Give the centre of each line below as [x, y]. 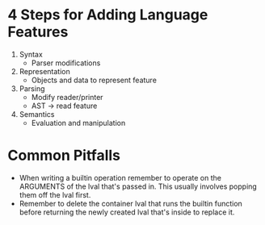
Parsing [32, 88]
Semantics [37, 114]
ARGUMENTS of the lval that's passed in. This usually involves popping [138, 186]
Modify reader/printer [67, 97]
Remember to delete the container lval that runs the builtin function [131, 203]
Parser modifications [66, 63]
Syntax [31, 54]
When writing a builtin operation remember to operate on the [120, 177]
